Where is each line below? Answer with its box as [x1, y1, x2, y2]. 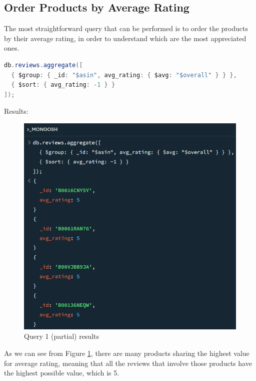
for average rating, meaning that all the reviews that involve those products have [4, 357, 252, 368]
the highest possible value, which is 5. [4, 367, 119, 378]
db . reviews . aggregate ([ [4, 61, 83, 69]
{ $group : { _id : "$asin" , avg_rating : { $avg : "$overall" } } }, [11, 71, 237, 79]
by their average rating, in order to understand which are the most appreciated [4, 33, 246, 43]
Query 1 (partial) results [24, 331, 99, 341]
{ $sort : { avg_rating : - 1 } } [11, 81, 115, 89]
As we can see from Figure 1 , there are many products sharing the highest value [4, 347, 249, 358]
